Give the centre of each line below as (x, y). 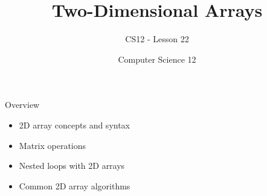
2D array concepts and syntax (75, 125)
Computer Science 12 (157, 59)
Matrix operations (53, 145)
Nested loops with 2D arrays (72, 166)
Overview (22, 105)
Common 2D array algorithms (75, 185)
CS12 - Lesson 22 (157, 39)
